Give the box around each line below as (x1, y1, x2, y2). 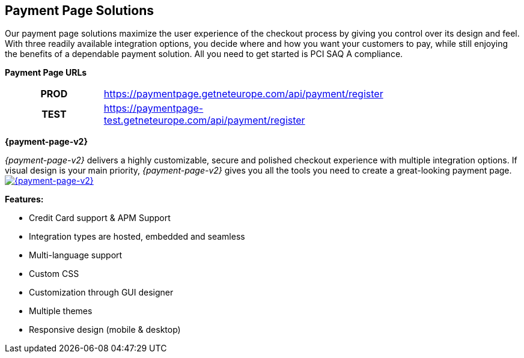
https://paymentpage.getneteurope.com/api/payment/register (103, 88, 383, 100)
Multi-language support (29, 250, 123, 261)
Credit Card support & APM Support (29, 213, 171, 223)
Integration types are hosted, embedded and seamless (29, 231, 245, 242)
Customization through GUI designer (29, 287, 174, 298)
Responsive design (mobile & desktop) (29, 324, 181, 335)
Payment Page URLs (5, 67, 87, 78)
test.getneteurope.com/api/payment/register (103, 114, 305, 127)
